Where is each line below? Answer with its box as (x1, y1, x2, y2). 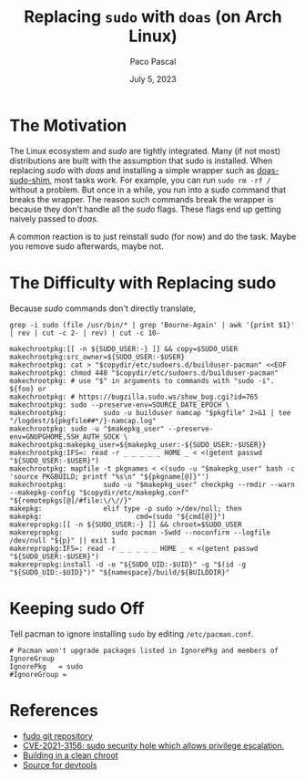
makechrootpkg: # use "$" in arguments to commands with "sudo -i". (9, 376, 275, 385)
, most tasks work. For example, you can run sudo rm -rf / (49, 174, 271, 185)
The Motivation (9, 115, 127, 136)
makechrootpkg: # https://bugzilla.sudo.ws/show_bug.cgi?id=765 (9, 392, 259, 401)
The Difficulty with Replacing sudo (9, 272, 277, 293)
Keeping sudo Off (9, 597, 145, 618)
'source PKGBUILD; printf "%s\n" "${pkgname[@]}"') (9, 472, 209, 481)
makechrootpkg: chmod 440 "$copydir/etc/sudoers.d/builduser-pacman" (9, 368, 280, 378)
